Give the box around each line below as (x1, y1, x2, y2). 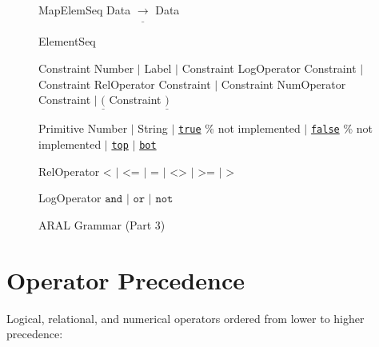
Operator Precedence (6, 263, 245, 296)
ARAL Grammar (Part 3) (38, 216, 166, 233)
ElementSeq (38, 33, 96, 50)
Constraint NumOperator (221, 75, 346, 92)
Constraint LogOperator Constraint (182, 59, 357, 76)
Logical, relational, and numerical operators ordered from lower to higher (6, 309, 365, 326)
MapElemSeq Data (38, 2, 131, 18)
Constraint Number (38, 59, 134, 76)
